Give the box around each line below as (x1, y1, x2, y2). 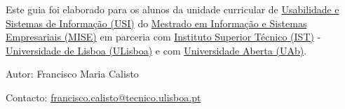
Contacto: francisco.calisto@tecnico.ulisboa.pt (6, 89, 201, 104)
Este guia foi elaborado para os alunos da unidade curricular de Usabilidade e (6, 2, 339, 16)
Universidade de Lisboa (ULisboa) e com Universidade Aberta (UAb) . (6, 43, 307, 57)
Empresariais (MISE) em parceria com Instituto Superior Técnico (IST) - (6, 29, 321, 44)
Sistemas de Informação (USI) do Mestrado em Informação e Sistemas (6, 15, 307, 30)
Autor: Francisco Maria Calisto (6, 66, 139, 81)
